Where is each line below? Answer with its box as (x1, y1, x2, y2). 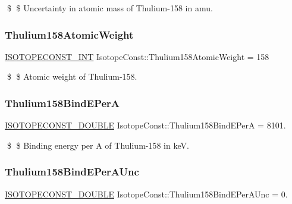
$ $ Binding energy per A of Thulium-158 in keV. (7, 139, 189, 151)
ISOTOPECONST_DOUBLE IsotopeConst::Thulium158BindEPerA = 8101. (5, 119, 286, 131)
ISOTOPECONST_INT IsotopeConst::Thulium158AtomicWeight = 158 (5, 50, 269, 62)
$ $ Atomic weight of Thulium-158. (7, 70, 137, 83)
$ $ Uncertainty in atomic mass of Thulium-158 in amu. (7, 2, 213, 14)
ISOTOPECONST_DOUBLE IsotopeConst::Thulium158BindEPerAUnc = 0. (5, 187, 288, 200)
